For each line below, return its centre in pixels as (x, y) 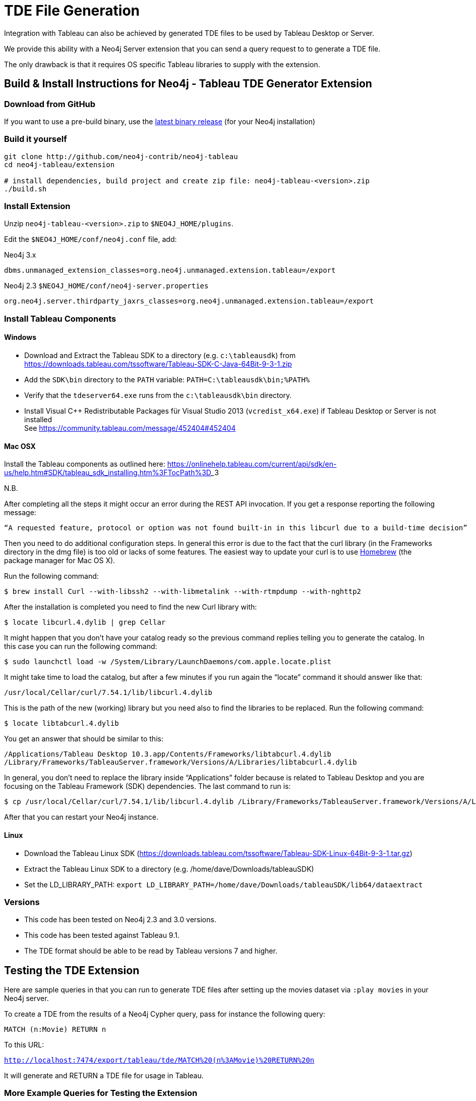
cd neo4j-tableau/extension (59, 164)
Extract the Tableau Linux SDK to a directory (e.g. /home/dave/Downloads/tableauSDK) (169, 869)
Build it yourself (36, 139)
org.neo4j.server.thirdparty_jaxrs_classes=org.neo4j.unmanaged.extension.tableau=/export (189, 301)
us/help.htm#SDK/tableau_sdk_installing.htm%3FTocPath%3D (108, 473)
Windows (20, 337)
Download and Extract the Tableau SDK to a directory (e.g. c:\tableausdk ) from (160, 356)
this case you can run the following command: (81, 646)
